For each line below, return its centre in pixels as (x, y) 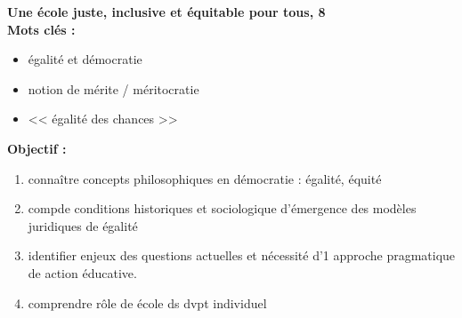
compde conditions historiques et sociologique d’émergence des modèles (222, 208)
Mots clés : (41, 29)
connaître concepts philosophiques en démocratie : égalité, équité (205, 178)
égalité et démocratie (85, 59)
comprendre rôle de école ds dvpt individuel (147, 302)
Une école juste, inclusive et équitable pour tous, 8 (166, 12)
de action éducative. (82, 272)
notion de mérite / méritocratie (113, 88)
